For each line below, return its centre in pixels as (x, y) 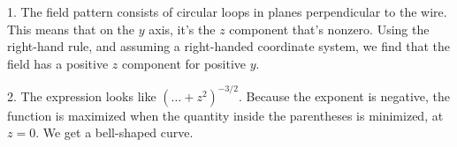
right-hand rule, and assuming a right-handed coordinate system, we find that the (229, 46)
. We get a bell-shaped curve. (114, 132)
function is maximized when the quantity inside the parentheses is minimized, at (225, 115)
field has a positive (58, 63)
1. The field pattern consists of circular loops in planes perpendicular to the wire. (227, 11)
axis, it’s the (182, 29)
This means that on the (71, 29)
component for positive (184, 63)
